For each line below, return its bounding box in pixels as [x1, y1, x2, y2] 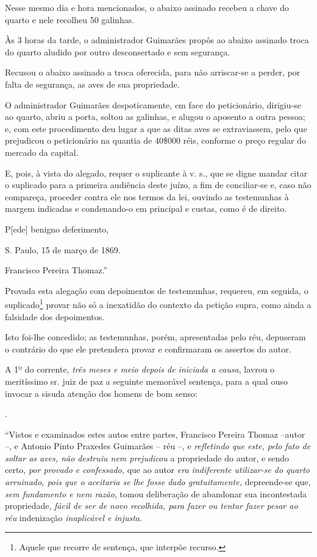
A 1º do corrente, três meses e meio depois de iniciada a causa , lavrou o [5, 363, 275, 376]
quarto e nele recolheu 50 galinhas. [5, 13, 135, 26]
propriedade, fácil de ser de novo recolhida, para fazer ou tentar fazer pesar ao [5, 499, 298, 512]
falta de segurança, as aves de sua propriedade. [5, 77, 180, 90]
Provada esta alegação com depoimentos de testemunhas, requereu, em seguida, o [5, 284, 308, 296]
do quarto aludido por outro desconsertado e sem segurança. [5, 45, 230, 58]
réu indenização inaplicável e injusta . [5, 511, 142, 524]
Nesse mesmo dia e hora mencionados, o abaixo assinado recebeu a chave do [5, 1, 289, 13]
